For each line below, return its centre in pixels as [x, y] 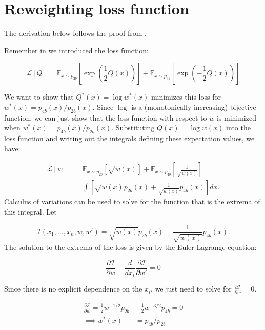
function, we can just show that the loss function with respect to [106, 117]
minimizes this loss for [186, 97]
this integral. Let [30, 211]
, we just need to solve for [191, 289]
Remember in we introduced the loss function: [76, 50]
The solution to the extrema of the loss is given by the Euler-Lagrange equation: [130, 247]
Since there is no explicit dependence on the [73, 289]
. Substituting [133, 128]
